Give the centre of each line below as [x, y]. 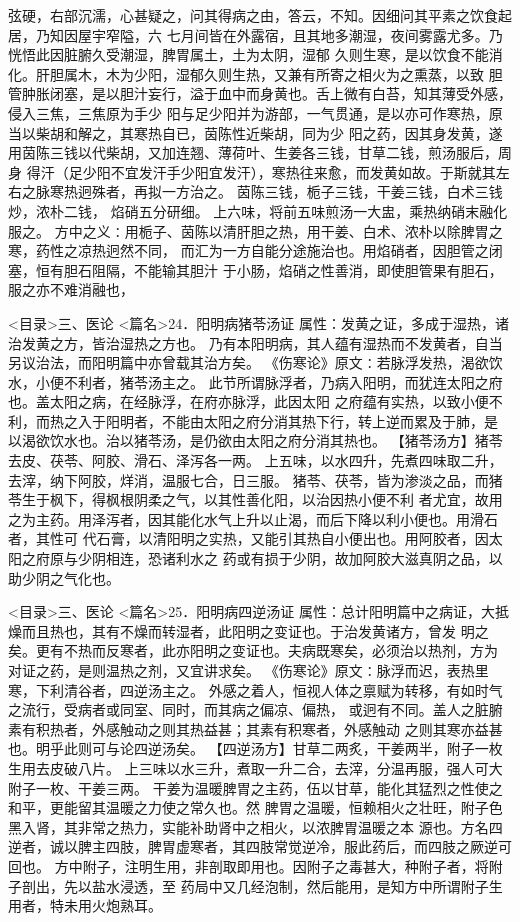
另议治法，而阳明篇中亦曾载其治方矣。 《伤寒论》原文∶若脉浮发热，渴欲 [248, 362]
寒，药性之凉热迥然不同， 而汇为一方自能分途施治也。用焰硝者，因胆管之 [248, 250]
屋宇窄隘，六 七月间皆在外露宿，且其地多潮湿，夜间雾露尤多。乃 [290, 34]
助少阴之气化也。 [64, 577]
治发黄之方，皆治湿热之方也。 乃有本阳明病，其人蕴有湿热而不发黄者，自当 [255, 342]
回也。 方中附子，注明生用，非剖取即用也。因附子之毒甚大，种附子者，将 [248, 865]
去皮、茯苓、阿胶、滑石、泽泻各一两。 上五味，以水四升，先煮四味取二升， [255, 460]
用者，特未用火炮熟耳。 [85, 905]
